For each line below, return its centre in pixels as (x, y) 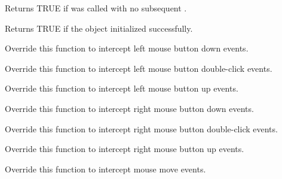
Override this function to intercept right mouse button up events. (125, 149)
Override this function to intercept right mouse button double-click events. (141, 128)
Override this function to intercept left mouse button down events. (127, 48)
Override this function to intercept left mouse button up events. (122, 88)
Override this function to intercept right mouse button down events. (129, 108)
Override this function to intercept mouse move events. (105, 169)
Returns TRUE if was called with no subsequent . (96, 8)
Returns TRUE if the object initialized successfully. (99, 28)
